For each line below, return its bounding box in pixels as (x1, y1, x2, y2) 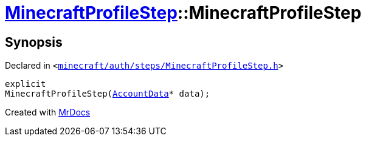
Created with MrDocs (5, 107, 91, 118)
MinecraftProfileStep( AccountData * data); (5, 89, 210, 99)
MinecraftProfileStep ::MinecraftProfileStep (5, 2, 362, 23)
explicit (5, 79, 46, 89)
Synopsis (5, 34, 63, 50)
